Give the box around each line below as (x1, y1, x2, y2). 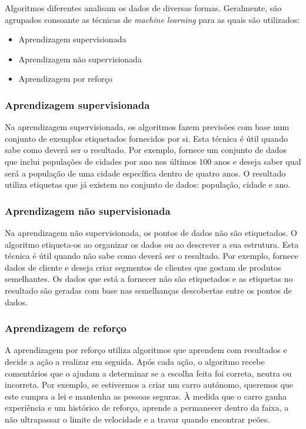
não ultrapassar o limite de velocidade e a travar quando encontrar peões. (5, 413, 270, 425)
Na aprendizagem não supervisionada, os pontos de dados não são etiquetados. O (5, 226, 297, 238)
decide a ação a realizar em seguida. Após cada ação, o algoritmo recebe (5, 355, 265, 367)
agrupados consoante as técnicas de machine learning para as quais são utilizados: (5, 13, 300, 25)
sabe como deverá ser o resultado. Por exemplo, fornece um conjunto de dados (5, 144, 287, 156)
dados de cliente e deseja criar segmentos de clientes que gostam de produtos (5, 261, 281, 273)
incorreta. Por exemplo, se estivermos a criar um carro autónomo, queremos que (5, 378, 294, 391)
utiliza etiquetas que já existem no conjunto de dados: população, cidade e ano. (5, 178, 291, 191)
